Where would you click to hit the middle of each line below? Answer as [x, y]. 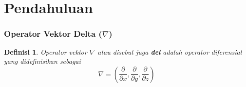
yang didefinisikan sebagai [42, 61]
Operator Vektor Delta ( [53, 34]
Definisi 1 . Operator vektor [46, 51]
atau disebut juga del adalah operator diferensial [170, 51]
